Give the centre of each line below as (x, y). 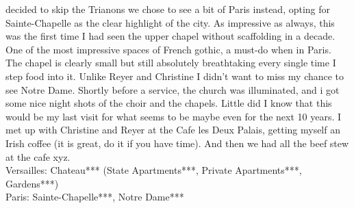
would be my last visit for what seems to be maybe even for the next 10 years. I (174, 116)
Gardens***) (32, 183)
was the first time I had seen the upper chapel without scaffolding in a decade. (170, 36)
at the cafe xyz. (38, 156)
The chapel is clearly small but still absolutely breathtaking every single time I (171, 63)
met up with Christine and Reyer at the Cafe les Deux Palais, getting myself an (173, 130)
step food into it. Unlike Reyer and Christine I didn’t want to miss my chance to (175, 76)
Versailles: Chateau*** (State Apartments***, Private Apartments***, (154, 170)
